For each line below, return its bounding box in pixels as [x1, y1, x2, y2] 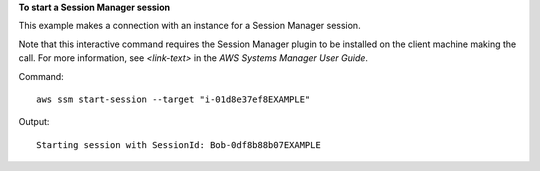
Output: [18, 116, 50, 128]
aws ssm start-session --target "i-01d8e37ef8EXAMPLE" [36, 93, 311, 105]
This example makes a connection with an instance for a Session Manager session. [18, 20, 361, 32]
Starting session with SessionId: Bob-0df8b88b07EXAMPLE [36, 139, 322, 150]
